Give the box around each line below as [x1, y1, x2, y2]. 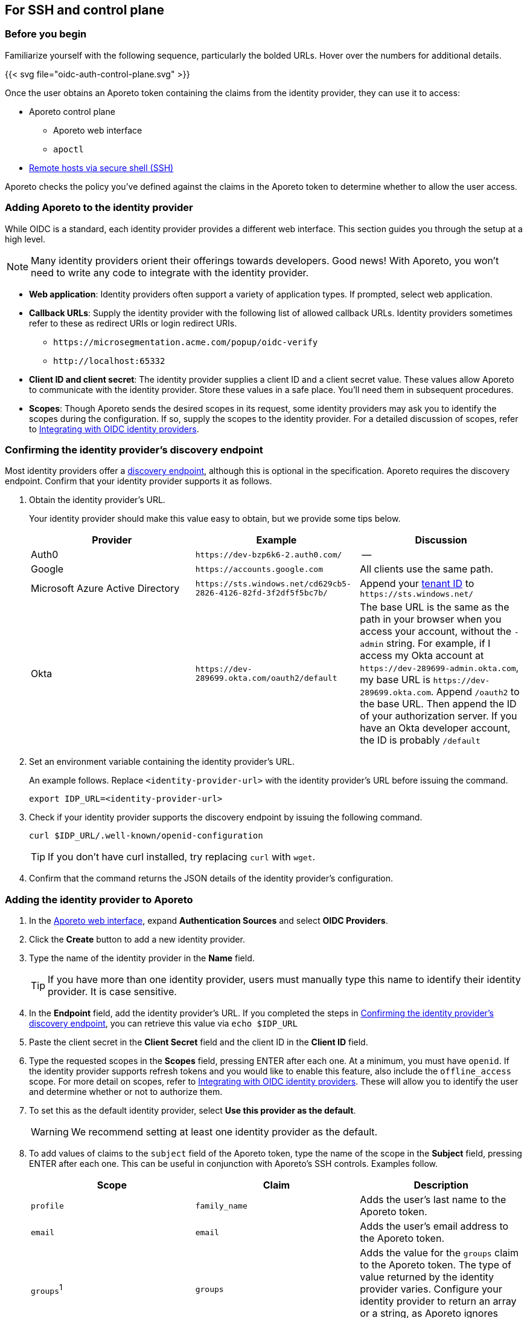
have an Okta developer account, [360, 722, 511, 735]
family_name [195, 1201, 248, 1210]
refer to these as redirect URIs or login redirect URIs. [29, 317, 237, 328]
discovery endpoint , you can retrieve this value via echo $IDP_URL [29, 1018, 298, 1029]
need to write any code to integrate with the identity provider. [31, 266, 309, 279]
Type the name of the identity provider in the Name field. [29, 953, 255, 964]
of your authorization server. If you [360, 710, 517, 722]
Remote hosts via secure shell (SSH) [29, 162, 174, 173]
